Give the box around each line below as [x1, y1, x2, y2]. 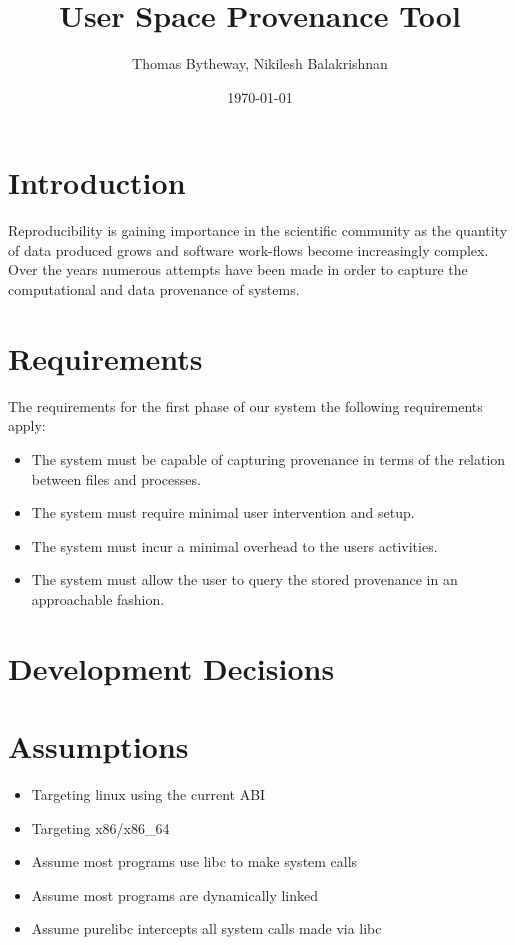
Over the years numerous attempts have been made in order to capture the [8, 259, 468, 280]
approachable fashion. [31, 588, 165, 609]
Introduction [8, 162, 186, 203]
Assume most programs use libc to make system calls [31, 851, 358, 872]
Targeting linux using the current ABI [31, 784, 266, 804]
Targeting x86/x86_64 [31, 817, 170, 838]
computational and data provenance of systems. [8, 279, 300, 300]
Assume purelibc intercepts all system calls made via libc [31, 918, 382, 939]
